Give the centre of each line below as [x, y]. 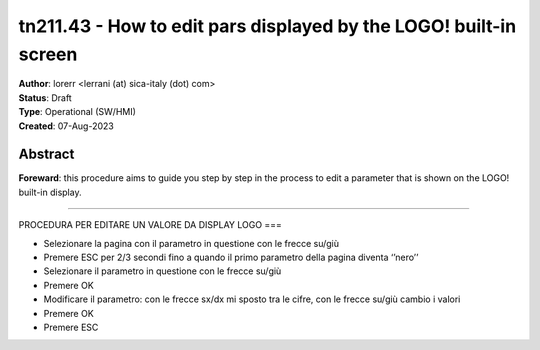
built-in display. [50, 192]
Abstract [46, 154]
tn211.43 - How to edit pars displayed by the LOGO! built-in [267, 26]
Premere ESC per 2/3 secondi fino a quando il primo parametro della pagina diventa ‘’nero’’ [231, 257]
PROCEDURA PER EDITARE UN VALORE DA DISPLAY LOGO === [150, 225]
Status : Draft [45, 97]
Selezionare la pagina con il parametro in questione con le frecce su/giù [191, 243]
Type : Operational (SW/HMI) [77, 112]
